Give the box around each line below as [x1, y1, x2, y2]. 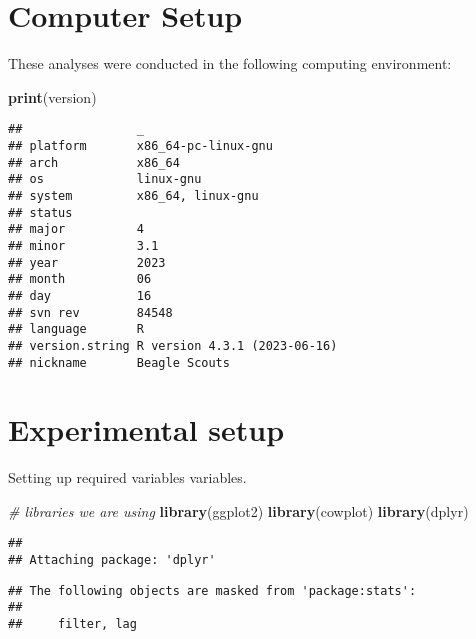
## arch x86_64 [8, 155, 180, 170]
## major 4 [8, 222, 145, 237]
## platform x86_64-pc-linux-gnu [8, 138, 273, 153]
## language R [8, 322, 145, 337]
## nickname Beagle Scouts [8, 355, 230, 370]
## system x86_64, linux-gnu [8, 188, 259, 203]
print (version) [8, 86, 97, 107]
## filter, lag [8, 617, 137, 632]
